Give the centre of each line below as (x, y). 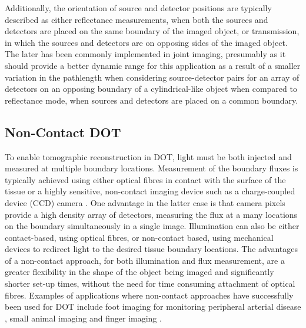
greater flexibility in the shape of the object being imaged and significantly (139, 272)
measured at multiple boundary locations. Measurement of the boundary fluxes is (152, 168)
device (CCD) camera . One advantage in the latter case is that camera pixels (145, 202)
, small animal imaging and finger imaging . (83, 318)
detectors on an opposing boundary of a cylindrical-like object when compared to (151, 89)
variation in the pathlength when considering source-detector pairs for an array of (152, 77)
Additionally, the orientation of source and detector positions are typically (138, 8)
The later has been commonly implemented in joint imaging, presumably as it (145, 54)
